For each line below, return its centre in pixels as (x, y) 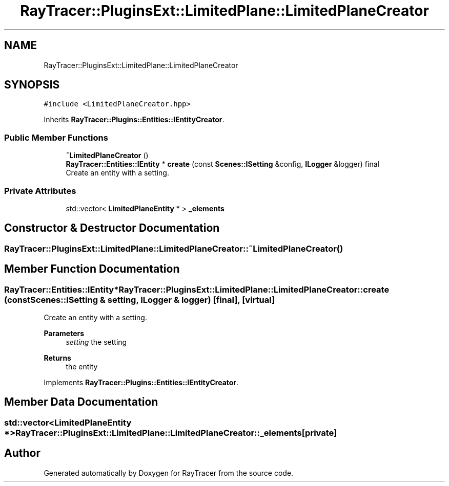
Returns (57, 358)
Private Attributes (40, 191)
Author (22, 453)
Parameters (64, 333)
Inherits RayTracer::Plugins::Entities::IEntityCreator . (134, 120)
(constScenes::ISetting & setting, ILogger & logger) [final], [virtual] (140, 300)
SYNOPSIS (32, 85)
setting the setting (96, 342)
